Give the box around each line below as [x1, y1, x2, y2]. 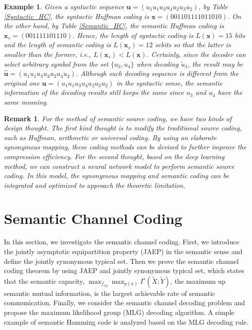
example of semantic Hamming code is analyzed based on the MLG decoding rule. [4, 316, 249, 327]
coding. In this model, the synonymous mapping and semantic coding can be [4, 170, 229, 181]
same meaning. [4, 96, 48, 107]
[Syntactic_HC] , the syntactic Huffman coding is [4, 11, 149, 21]
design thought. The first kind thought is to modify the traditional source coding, [4, 123, 242, 133]
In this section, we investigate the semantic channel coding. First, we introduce [4, 237, 239, 247]
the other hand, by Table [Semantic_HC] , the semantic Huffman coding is [4, 20, 224, 31]
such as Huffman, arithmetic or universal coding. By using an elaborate [4, 132, 216, 142]
